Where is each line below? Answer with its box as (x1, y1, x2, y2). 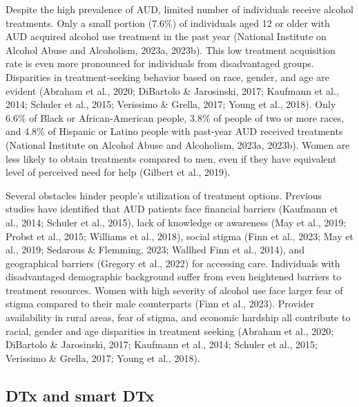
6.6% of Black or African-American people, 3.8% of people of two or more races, (6, 110, 345, 125)
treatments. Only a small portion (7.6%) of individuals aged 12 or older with (6, 15, 330, 30)
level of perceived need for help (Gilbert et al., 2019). (6, 165, 231, 179)
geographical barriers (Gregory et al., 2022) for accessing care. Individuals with (6, 255, 340, 270)
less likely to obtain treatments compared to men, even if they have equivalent (6, 151, 337, 165)
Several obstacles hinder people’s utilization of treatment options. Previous (6, 188, 322, 202)
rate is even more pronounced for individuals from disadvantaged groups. (6, 56, 314, 71)
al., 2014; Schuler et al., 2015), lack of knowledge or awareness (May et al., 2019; (6, 215, 347, 229)
